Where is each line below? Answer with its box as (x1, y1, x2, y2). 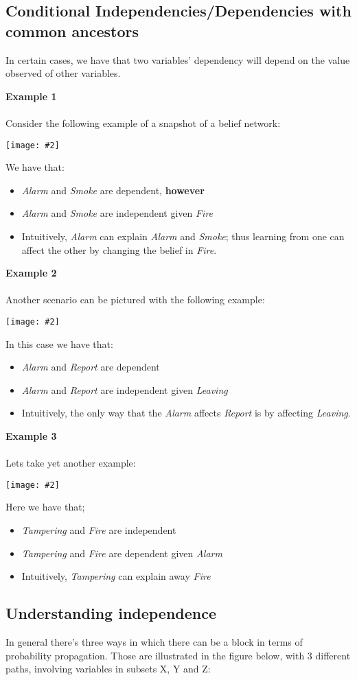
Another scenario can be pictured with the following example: (5, 292, 265, 307)
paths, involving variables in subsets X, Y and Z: (5, 661, 211, 676)
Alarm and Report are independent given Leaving (21, 382, 228, 397)
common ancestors (5, 20, 139, 41)
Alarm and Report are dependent (21, 360, 160, 374)
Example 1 (5, 89, 57, 103)
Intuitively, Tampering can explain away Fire (21, 569, 211, 583)
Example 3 (5, 429, 57, 443)
